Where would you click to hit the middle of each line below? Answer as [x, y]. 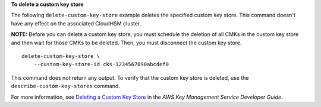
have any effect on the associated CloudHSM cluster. [76, 23]
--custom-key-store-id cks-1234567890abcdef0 [101, 64]
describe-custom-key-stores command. [65, 86]
